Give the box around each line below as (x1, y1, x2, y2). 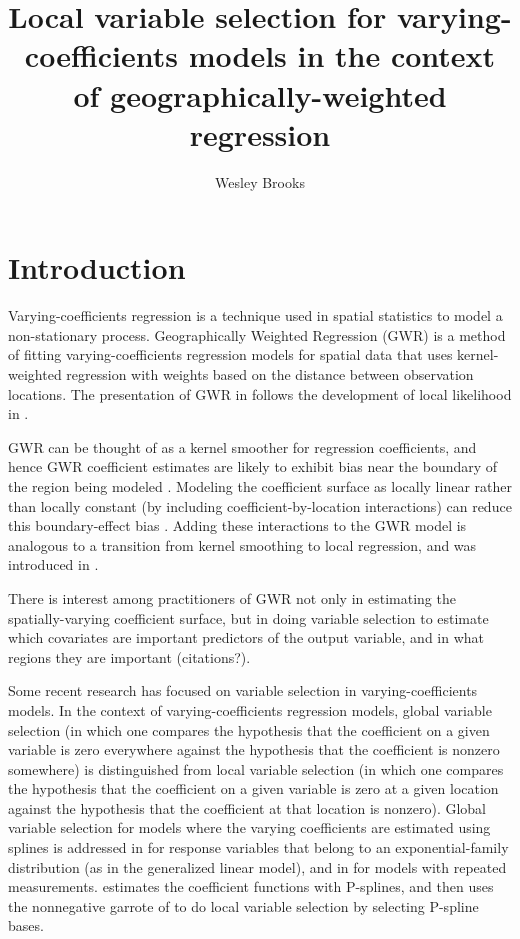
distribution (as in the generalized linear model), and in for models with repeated (8, 856, 507, 877)
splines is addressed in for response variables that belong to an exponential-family (8, 837, 509, 858)
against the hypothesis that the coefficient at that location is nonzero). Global (8, 797, 487, 818)
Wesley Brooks (215, 171, 305, 192)
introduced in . (8, 554, 99, 575)
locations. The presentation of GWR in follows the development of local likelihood (8, 383, 512, 404)
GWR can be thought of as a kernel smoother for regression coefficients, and (8, 436, 477, 457)
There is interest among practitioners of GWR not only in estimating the (8, 587, 456, 608)
